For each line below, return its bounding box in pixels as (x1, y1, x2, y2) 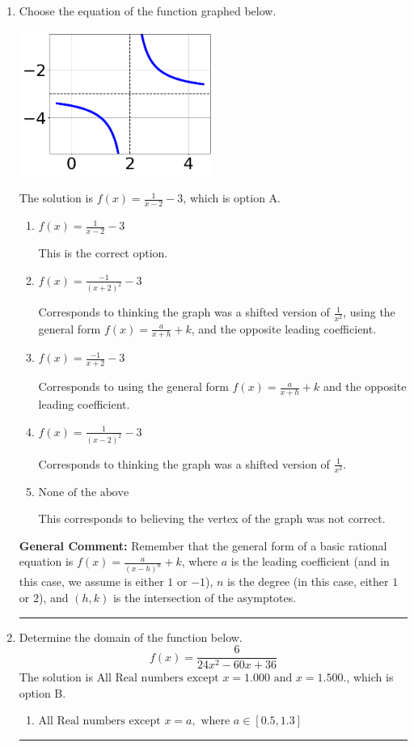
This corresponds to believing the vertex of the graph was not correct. (38, 510, 386, 527)
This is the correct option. (38, 244, 168, 261)
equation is (19, 553, 74, 570)
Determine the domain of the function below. (19, 628, 243, 645)
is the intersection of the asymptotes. (112, 588, 297, 605)
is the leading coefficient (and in (230, 553, 390, 570)
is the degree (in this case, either (227, 573, 389, 590)
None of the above (38, 486, 129, 499)
